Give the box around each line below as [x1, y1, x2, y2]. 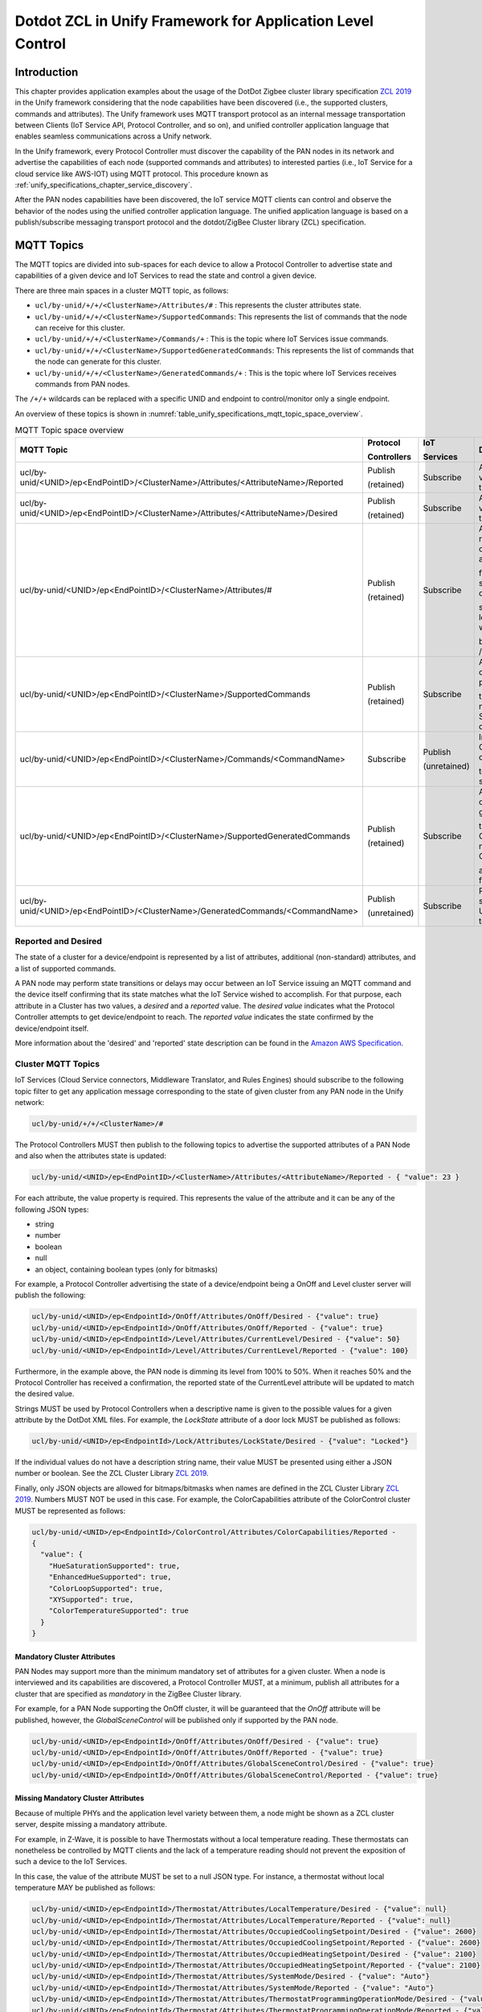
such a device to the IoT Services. [14, 1857, 128, 1866]
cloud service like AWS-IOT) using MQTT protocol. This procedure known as [14, 169, 269, 179]
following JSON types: [14, 1204, 89, 1214]
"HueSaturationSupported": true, [48, 1561, 181, 1570]
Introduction [14, 65, 79, 79]
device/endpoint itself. [14, 1023, 89, 1033]
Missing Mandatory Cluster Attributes [14, 1793, 145, 1803]
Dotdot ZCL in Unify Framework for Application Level [14, 12, 374, 30]
